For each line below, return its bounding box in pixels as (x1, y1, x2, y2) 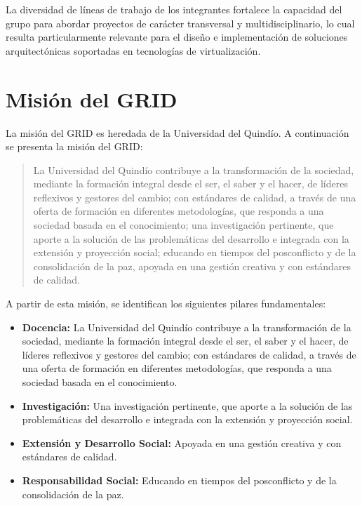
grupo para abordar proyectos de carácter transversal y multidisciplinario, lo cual (6, 15, 355, 30)
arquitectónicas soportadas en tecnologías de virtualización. (6, 43, 261, 58)
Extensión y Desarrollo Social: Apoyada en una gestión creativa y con (22, 435, 342, 450)
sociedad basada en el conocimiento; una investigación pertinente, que (33, 218, 334, 232)
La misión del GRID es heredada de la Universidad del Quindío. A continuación (6, 125, 349, 140)
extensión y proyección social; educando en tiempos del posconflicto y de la (33, 245, 356, 260)
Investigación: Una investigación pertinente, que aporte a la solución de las (22, 398, 353, 413)
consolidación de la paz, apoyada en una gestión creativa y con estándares (33, 258, 351, 273)
